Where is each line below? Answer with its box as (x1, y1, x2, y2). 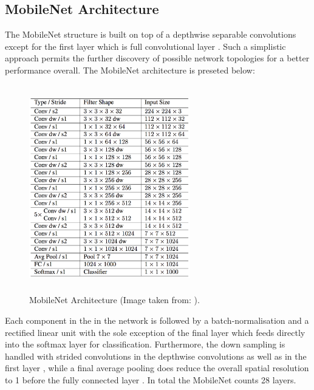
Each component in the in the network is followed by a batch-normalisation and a (5, 313, 309, 326)
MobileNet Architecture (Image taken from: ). (29, 293, 200, 306)
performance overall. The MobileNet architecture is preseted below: (5, 63, 255, 76)
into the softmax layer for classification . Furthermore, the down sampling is (5, 338, 285, 351)
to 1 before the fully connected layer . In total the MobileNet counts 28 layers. (5, 373, 296, 386)
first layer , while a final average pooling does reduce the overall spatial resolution (5, 361, 309, 374)
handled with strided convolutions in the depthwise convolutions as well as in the (5, 349, 307, 362)
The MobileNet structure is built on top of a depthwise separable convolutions (5, 28, 296, 41)
